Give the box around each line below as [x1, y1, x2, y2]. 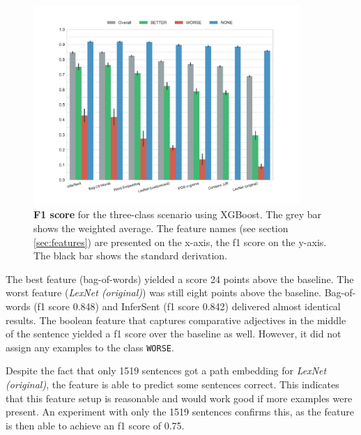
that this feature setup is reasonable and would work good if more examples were [6, 390, 353, 405]
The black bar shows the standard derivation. [33, 248, 228, 263]
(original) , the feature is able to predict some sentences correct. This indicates [6, 377, 339, 391]
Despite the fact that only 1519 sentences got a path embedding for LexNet [6, 363, 327, 378]
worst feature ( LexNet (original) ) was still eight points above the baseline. [6, 285, 322, 300]
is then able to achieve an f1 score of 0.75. [6, 418, 185, 432]
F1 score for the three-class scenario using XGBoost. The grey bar [33, 207, 322, 222]
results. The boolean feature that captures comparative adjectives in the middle [6, 312, 346, 327]
